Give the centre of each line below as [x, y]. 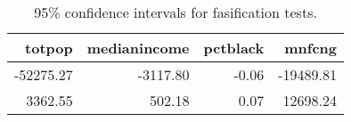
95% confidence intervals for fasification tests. [175, 12]
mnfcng [311, 48]
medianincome [138, 48]
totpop [49, 48]
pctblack [234, 48]
